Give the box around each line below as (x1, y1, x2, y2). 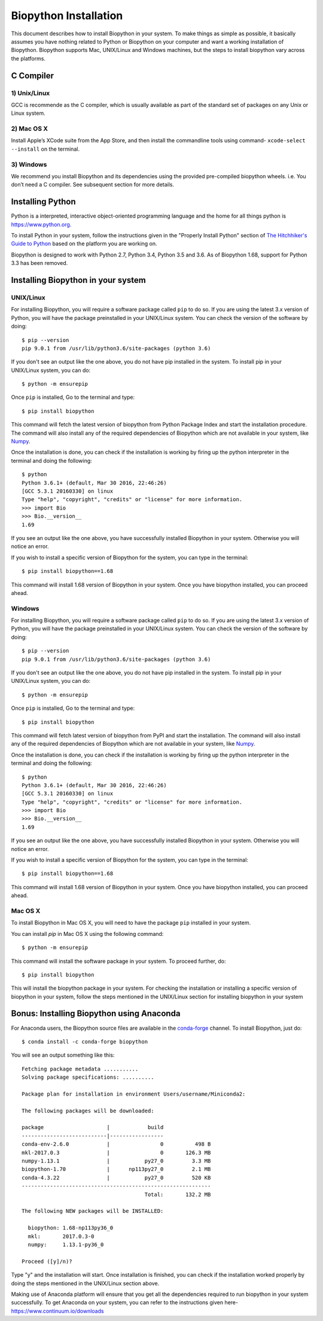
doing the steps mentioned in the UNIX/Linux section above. (11, 1280, 160, 1287)
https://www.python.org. (11, 221, 72, 228)
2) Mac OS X (11, 124, 48, 133)
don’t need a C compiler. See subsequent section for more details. (11, 181, 175, 188)
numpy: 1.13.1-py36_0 (28, 1241, 104, 1248)
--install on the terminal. (11, 145, 80, 152)
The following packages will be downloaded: (22, 1107, 155, 1114)
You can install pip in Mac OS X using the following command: (11, 930, 164, 937)
